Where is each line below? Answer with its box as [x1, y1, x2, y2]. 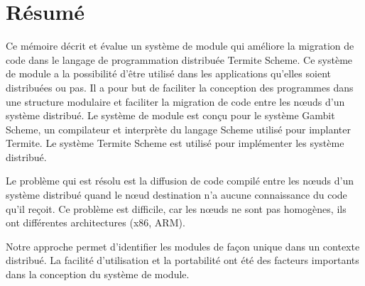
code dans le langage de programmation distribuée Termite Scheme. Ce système [6, 52, 353, 67]
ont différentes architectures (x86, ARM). [6, 215, 185, 230]
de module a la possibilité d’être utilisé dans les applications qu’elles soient [6, 66, 331, 81]
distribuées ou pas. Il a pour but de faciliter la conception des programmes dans [6, 79, 354, 94]
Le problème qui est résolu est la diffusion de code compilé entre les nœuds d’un [6, 173, 354, 188]
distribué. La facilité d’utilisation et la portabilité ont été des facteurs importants [6, 253, 359, 268]
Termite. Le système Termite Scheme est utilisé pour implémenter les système [6, 136, 344, 150]
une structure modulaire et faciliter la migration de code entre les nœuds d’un [6, 94, 345, 109]
